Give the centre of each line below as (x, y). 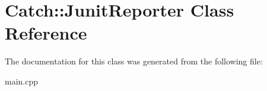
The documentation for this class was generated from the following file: (134, 61)
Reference (46, 33)
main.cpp (22, 81)
